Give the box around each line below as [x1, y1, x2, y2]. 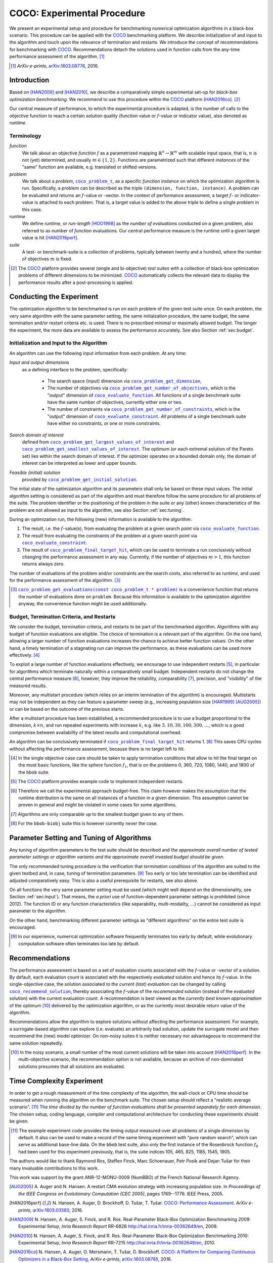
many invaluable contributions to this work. [9, 1165, 99, 1171]
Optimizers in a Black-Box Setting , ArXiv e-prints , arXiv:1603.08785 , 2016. [18, 1256, 172, 1262]
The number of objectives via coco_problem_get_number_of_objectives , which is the [47, 385, 236, 391]
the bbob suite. [18, 769, 50, 775]
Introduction [9, 76, 50, 84]
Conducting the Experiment [9, 293, 99, 301]
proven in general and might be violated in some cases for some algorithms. [18, 802, 177, 808]
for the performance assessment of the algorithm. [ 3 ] [9, 577, 121, 584]
